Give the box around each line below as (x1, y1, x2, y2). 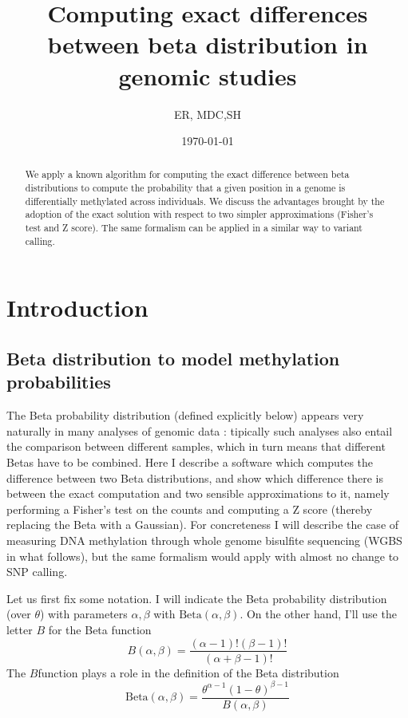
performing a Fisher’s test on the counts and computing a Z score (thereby (6, 500, 373, 517)
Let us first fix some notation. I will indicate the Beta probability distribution (6, 590, 387, 606)
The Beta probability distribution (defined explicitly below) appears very (6, 407, 364, 424)
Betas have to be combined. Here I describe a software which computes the (6, 453, 374, 470)
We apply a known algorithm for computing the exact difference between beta (25, 168, 350, 181)
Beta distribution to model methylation (6, 346, 340, 370)
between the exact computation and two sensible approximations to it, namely (6, 485, 390, 502)
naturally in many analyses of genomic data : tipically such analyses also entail (6, 422, 393, 439)
